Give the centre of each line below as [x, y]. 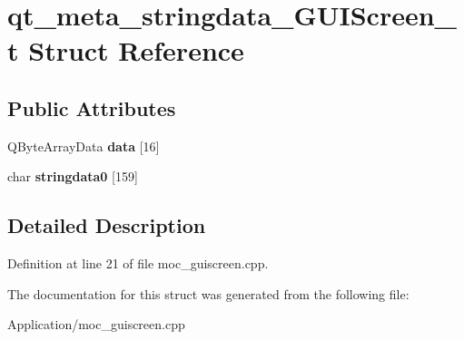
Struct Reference [136, 50]
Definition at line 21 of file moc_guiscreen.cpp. [138, 263]
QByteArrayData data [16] [84, 146]
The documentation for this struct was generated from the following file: [208, 293]
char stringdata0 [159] [73, 176]
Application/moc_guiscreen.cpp [96, 324]
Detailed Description [107, 225]
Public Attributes [92, 107]
